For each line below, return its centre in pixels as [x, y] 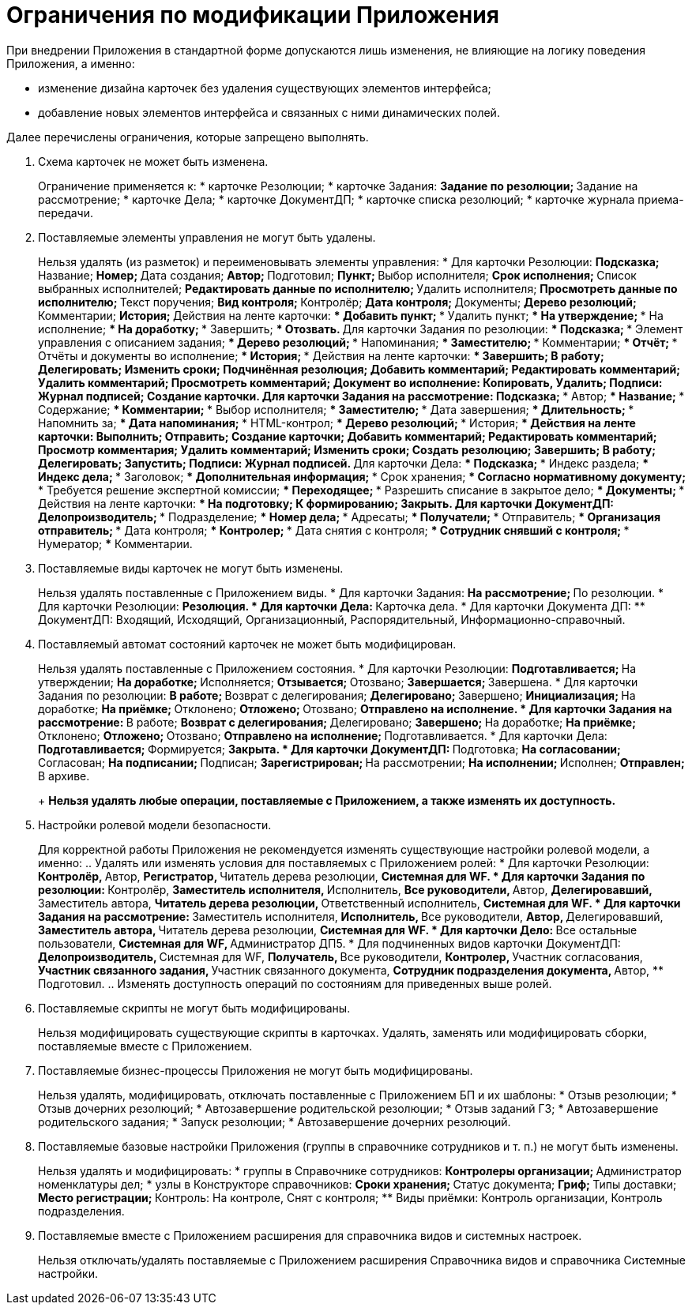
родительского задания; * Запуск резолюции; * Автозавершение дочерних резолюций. [275, 1121]
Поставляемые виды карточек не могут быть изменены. [191, 568]
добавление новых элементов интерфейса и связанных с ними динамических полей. [269, 112]
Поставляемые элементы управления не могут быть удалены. [207, 237]
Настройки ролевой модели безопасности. [155, 825]
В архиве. [64, 776]
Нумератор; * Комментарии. [115, 543]
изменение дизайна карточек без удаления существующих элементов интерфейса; [265, 88]
